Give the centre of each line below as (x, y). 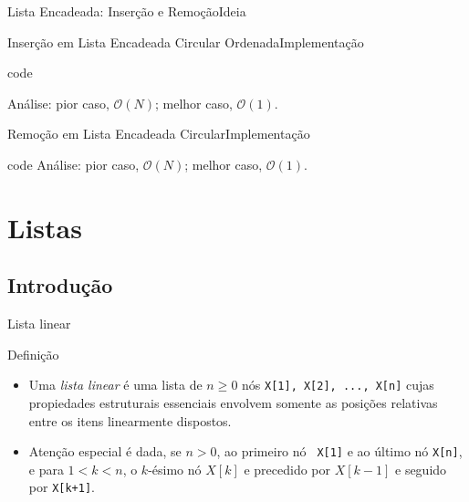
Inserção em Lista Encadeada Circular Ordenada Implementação (186, 42)
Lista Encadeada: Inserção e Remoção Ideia (127, 11)
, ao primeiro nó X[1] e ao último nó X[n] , (339, 451)
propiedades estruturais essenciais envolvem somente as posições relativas (233, 402)
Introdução (60, 285)
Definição (33, 354)
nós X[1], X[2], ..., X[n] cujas (338, 385)
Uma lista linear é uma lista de (115, 385)
